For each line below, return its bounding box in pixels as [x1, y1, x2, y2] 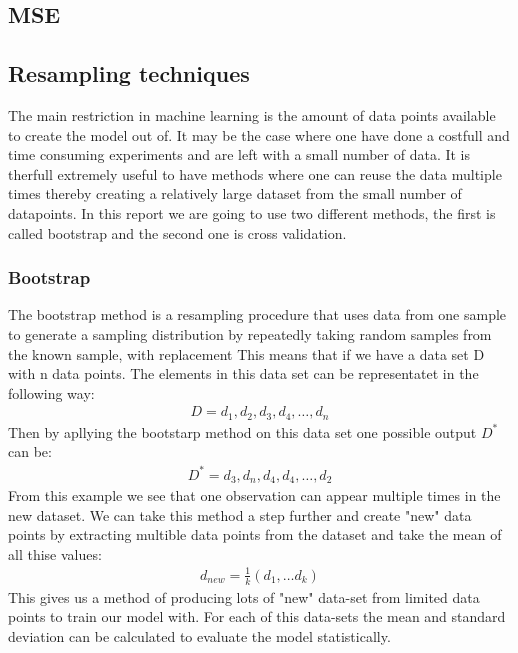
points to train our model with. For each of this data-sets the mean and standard [8, 606, 506, 627]
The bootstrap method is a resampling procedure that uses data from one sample [8, 304, 507, 325]
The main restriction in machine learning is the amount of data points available [8, 104, 496, 125]
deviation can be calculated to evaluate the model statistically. [8, 625, 391, 646]
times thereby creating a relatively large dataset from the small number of [8, 183, 462, 204]
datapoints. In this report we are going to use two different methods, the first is [8, 202, 496, 223]
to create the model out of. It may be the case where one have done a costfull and [8, 124, 510, 145]
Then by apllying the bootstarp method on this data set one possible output [8, 421, 477, 442]
